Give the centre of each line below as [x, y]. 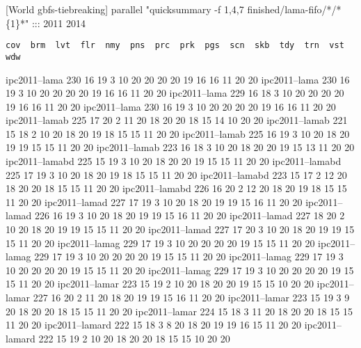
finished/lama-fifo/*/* [294, 9]
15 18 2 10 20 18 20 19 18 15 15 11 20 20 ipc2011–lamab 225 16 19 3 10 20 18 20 [178, 133]
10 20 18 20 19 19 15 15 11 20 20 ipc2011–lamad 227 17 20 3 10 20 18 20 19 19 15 [180, 229]
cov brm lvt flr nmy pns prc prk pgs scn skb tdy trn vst [175, 46]
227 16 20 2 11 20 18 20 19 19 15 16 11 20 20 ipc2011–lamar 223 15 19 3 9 [191, 297]
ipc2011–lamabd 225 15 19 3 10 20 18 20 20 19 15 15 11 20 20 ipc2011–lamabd [174, 161]
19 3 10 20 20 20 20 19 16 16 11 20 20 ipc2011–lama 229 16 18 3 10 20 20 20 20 [175, 93]
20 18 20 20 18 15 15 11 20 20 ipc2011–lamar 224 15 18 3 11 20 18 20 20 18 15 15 [179, 311]
